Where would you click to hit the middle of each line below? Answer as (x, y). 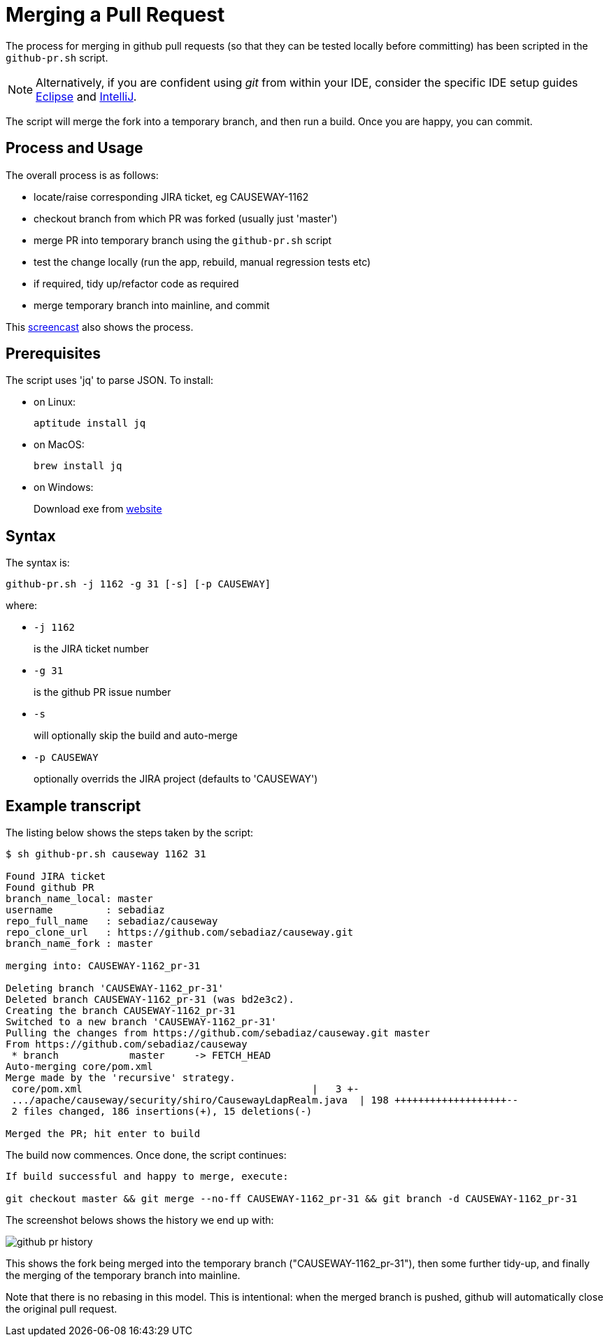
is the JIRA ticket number (91, 649)
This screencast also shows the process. (100, 327)
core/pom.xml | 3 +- (185, 1089)
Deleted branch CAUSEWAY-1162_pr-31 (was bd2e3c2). (150, 1000)
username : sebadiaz (85, 910)
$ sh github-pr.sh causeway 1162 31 (106, 854)
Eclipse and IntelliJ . (86, 96)
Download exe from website (98, 509)
